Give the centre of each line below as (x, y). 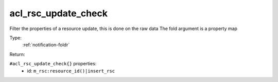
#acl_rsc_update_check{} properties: (53, 64)
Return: (17, 54)
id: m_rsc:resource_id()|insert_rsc (71, 71)
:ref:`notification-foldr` (46, 45)
